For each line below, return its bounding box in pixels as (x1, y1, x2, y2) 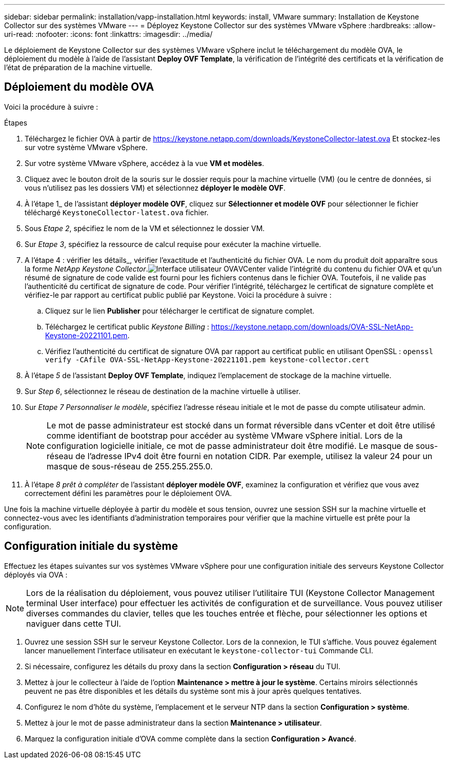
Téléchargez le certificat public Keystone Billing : (45, 322, 209, 331)
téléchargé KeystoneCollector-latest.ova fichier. (25, 208, 209, 217)
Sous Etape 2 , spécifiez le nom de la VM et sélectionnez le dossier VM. (25, 223, 265, 233)
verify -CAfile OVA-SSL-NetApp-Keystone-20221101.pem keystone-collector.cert (45, 355, 370, 364)
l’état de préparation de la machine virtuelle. (4, 63, 152, 72)
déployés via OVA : (4, 570, 68, 579)
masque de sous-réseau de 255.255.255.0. (47, 461, 213, 471)
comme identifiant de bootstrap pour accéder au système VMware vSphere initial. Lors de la (47, 430, 403, 441)
